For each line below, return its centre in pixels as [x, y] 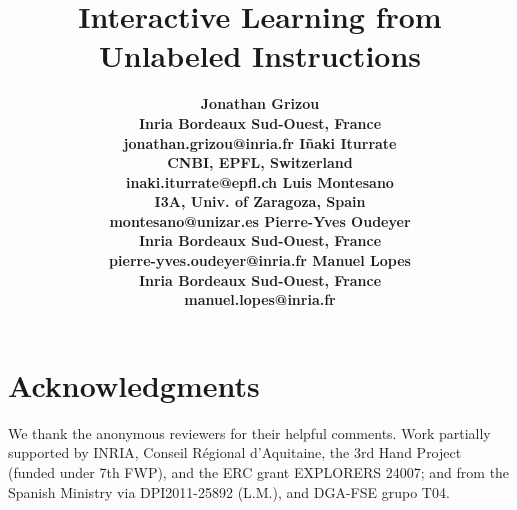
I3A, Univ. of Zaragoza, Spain [260, 201]
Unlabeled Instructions [260, 55]
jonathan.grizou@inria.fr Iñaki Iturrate [260, 142]
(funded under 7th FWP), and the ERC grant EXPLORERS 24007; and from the [259, 471]
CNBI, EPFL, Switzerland [260, 162]
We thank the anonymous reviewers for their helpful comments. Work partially [249, 432]
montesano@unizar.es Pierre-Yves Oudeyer [260, 220]
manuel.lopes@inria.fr [260, 299]
